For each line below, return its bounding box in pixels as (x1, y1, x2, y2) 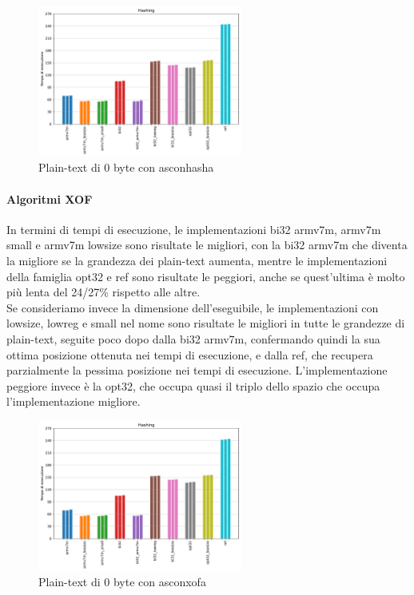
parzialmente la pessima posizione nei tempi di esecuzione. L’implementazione (6, 362, 388, 379)
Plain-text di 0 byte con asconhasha (38, 159, 214, 176)
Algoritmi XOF (6, 190, 93, 207)
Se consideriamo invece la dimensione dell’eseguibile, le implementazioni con (6, 299, 379, 315)
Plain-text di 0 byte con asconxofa (38, 573, 206, 590)
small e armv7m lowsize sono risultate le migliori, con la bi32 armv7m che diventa (6, 236, 408, 253)
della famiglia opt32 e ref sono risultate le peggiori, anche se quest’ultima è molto (6, 268, 405, 284)
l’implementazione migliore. (6, 393, 141, 410)
